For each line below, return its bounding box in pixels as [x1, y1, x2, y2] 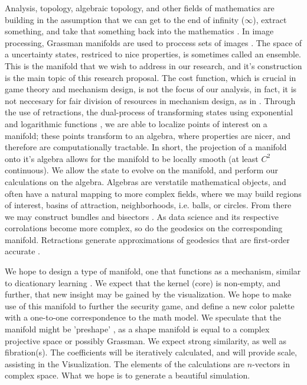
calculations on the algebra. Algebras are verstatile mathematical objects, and [5, 175, 286, 187]
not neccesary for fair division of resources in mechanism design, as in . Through [5, 94, 296, 106]
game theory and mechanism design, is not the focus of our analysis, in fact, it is [5, 83, 297, 95]
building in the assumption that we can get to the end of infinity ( [5, 13, 245, 25]
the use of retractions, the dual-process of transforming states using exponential [5, 106, 293, 118]
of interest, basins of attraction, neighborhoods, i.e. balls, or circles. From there [5, 199, 292, 211]
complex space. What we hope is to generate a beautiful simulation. [5, 369, 250, 381]
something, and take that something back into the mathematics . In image [5, 25, 274, 37]
